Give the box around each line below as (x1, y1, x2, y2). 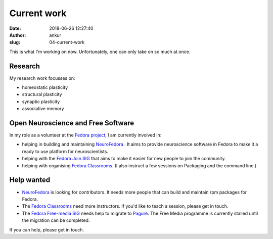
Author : (9, 32, 26, 38)
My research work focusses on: (9, 75, 75, 81)
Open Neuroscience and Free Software (9, 119, 134, 127)
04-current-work (49, 39, 85, 45)
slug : (9, 39, 20, 45)
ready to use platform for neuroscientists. (22, 148, 109, 154)
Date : (9, 25, 21, 31)
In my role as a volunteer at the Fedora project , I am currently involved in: (9, 132, 162, 138)
